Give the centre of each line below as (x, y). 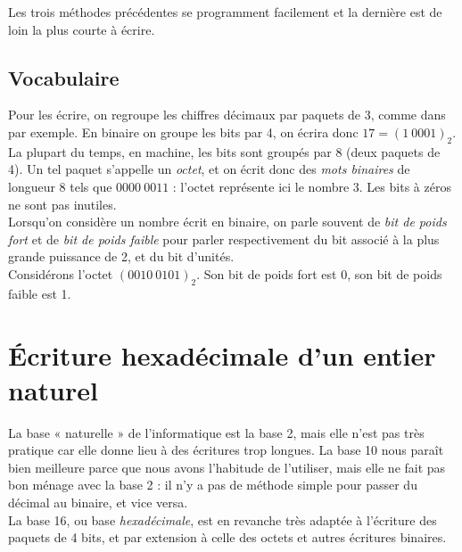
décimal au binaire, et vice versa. (98, 503)
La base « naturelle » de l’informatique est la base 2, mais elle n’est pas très (216, 432)
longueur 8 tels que (60, 186)
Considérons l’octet (61, 273)
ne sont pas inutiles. (62, 204)
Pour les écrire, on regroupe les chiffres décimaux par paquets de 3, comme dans (227, 115)
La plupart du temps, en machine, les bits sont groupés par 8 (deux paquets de (224, 151)
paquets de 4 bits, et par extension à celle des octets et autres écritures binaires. (227, 537)
